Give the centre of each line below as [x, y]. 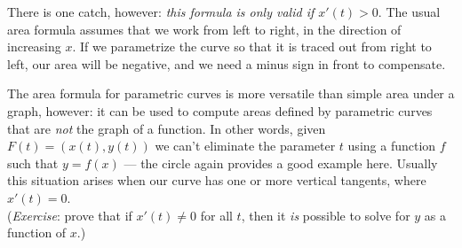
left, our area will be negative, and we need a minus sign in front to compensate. [227, 63]
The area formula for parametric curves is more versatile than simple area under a [231, 93]
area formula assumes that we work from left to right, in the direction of [204, 29]
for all [216, 215]
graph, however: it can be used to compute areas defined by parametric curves [220, 110]
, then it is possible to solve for [326, 215]
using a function [392, 146]
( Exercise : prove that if [70, 215]
